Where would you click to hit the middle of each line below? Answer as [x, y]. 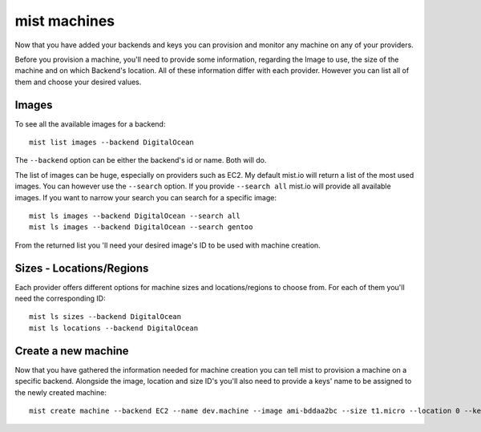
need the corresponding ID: [60, 299]
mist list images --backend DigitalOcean [111, 143]
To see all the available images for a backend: [90, 123]
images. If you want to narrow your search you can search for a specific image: [146, 197]
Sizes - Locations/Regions [82, 268]
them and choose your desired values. [78, 82]
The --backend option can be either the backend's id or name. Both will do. [141, 160]
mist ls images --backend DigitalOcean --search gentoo [141, 227]
